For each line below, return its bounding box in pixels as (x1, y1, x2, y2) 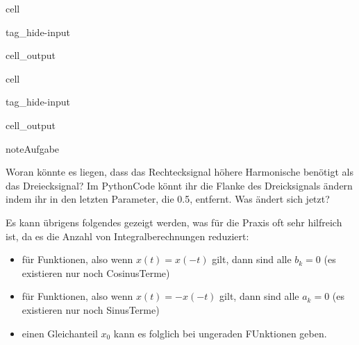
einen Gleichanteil (22, 326, 98, 340)
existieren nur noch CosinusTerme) (22, 265, 170, 280)
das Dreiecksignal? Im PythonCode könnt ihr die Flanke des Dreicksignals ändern (6, 178, 353, 192)
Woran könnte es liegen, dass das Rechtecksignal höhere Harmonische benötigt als (6, 165, 353, 179)
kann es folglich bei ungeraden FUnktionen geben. (113, 326, 327, 340)
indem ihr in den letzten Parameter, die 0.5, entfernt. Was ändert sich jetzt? (6, 192, 330, 206)
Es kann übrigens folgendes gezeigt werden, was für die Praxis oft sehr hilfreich (6, 214, 342, 229)
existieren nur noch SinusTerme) (22, 302, 160, 317)
